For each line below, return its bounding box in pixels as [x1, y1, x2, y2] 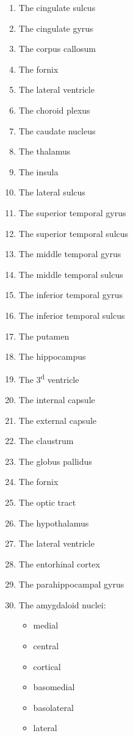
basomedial [33, 680, 75, 693]
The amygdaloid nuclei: [18, 598, 106, 611]
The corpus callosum [18, 42, 96, 55]
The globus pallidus [18, 454, 92, 467]
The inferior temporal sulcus [18, 308, 125, 321]
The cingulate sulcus [18, 1, 96, 13]
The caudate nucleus [18, 124, 96, 137]
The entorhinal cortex [18, 557, 100, 570]
